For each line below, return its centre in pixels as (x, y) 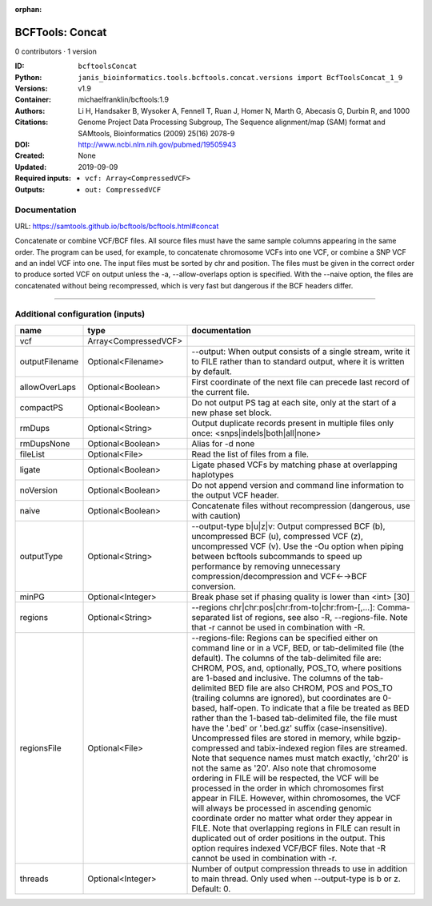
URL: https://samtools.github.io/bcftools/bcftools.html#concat (117, 226)
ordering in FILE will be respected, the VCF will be (285, 778)
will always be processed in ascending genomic (282, 807)
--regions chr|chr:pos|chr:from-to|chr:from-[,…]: (283, 607)
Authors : (30, 111)
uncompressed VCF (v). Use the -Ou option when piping (298, 546)
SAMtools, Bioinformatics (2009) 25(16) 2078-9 (156, 133)
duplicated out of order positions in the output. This (288, 838)
